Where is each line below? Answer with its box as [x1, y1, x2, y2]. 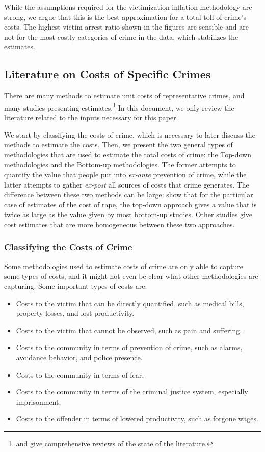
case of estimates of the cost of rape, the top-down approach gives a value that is [4, 199, 257, 209]
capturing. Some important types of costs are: [4, 280, 147, 291]
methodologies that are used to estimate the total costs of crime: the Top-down [4, 149, 251, 159]
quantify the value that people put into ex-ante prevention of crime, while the [4, 169, 247, 179]
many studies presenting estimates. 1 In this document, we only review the [4, 100, 234, 113]
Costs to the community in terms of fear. [16, 369, 144, 380]
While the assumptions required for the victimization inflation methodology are [4, 2, 252, 12]
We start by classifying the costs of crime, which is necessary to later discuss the [4, 129, 255, 140]
